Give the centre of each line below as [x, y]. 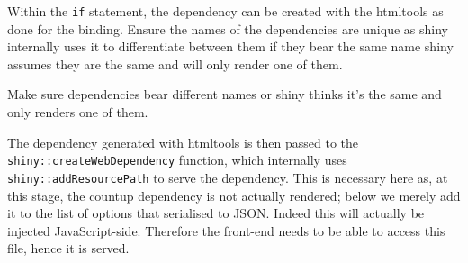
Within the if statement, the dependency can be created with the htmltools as [225, 11]
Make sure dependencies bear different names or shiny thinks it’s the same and [225, 94]
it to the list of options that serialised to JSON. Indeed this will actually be [216, 213]
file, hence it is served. [68, 248]
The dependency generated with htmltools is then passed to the [183, 142]
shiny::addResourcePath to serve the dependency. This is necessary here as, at [228, 177]
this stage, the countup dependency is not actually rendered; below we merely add [234, 195]
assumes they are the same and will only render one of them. [175, 63]
